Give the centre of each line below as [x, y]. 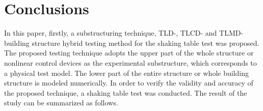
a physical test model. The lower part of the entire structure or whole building [126, 73]
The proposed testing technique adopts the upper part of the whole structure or [129, 53]
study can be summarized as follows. [61, 103]
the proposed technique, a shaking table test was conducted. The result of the [126, 92]
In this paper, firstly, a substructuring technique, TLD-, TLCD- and [111, 33]
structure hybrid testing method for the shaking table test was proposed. [146, 43]
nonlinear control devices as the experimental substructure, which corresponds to [130, 62]
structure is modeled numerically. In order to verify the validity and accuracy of [129, 83]
